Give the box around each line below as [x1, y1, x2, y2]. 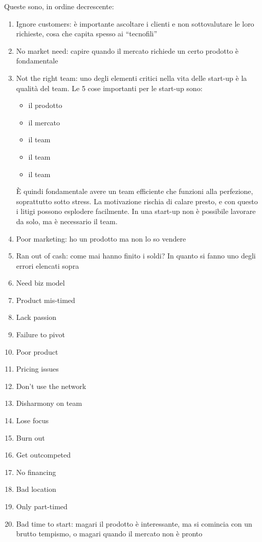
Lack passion [16, 312, 56, 322]
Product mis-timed [16, 294, 75, 305]
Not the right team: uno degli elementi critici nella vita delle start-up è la [16, 72, 247, 83]
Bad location [16, 484, 56, 494]
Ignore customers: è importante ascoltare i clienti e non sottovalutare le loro [16, 18, 254, 29]
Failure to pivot [16, 329, 65, 340]
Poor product [16, 346, 58, 357]
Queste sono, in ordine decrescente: [4, 1, 114, 11]
